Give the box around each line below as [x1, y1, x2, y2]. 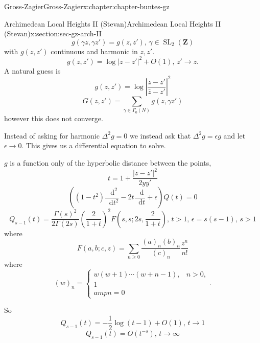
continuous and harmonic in [51, 45, 138, 56]
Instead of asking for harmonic [4, 130, 100, 141]
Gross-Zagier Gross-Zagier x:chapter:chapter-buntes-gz [4, 1, 170, 11]
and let [223, 130, 246, 141]
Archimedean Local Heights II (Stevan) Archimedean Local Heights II [4, 18, 221, 29]
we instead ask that [129, 130, 191, 141]
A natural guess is [4, 65, 61, 76]
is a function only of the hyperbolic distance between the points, [10, 157, 211, 168]
